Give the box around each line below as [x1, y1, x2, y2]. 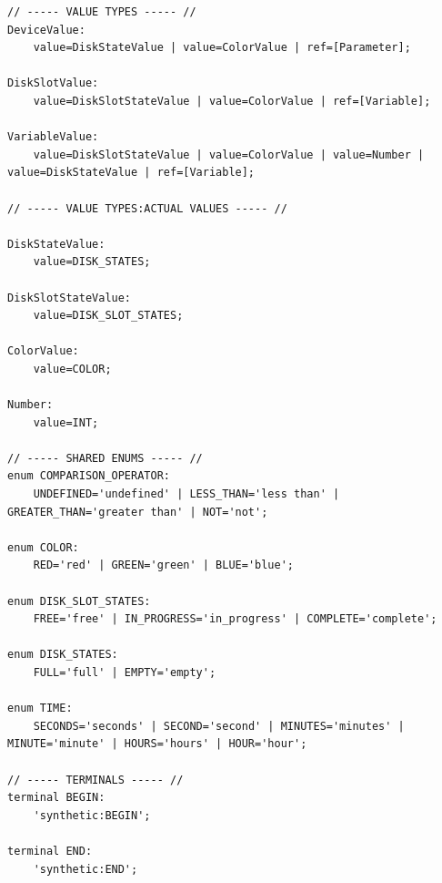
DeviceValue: [7, 23, 85, 36]
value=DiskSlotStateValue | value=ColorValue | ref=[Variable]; [33, 94, 431, 108]
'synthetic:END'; [33, 862, 138, 876]
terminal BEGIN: [7, 791, 105, 805]
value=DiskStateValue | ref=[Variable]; [7, 166, 256, 180]
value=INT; [33, 416, 99, 429]
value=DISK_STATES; [33, 255, 151, 269]
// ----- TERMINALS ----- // [7, 773, 184, 786]
